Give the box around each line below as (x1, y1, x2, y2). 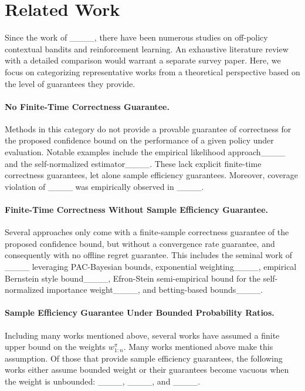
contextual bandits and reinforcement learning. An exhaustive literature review (5, 42, 289, 55)
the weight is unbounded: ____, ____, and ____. (5, 375, 200, 387)
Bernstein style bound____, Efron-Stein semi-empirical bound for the (5, 272, 260, 284)
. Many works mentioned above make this (123, 340, 273, 353)
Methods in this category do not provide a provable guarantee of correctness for (5, 122, 292, 135)
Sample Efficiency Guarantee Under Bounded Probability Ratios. (5, 306, 274, 319)
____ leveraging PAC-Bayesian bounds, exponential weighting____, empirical (5, 260, 297, 273)
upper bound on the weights (5, 340, 106, 353)
